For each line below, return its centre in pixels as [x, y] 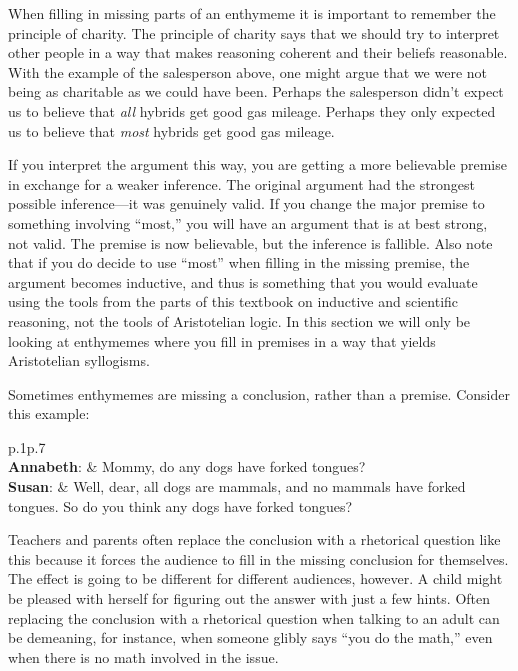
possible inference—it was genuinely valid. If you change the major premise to [246, 203]
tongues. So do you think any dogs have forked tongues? [180, 505]
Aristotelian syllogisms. [79, 360]
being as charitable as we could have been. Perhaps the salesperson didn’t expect [256, 91]
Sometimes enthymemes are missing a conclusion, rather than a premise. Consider [259, 393]
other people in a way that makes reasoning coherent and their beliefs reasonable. [258, 52]
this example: [49, 413]
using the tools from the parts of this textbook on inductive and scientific [233, 301]
